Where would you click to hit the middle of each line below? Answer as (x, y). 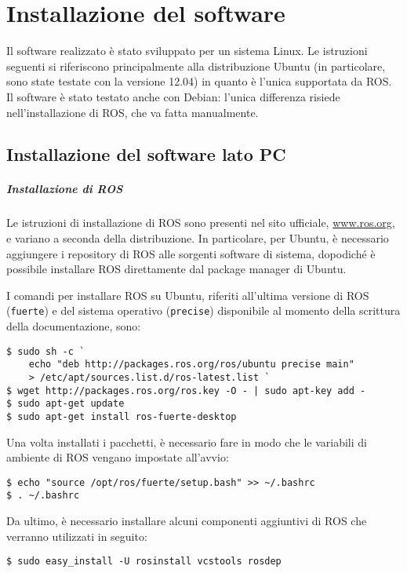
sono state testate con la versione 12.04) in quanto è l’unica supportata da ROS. (199, 81)
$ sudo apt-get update (65, 404)
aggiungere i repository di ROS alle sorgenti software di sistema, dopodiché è (191, 253)
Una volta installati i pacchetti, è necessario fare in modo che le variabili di (187, 442)
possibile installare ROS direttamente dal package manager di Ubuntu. (176, 269)
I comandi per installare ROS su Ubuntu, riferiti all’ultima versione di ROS (188, 295)
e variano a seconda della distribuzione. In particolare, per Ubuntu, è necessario (198, 238)
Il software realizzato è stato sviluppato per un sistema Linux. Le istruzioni (187, 51)
